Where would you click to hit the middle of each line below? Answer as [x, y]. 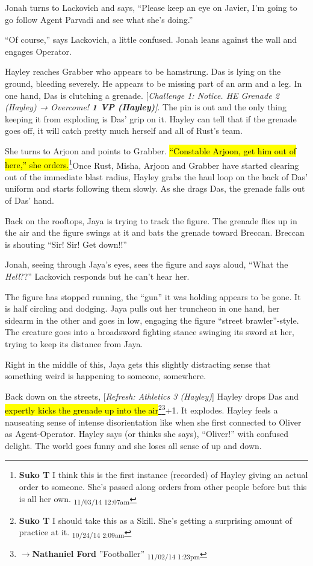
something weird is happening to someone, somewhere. [106, 376]
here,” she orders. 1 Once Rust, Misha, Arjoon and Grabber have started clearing [152, 164]
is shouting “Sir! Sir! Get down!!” [66, 244]
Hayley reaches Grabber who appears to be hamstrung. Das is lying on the [143, 71]
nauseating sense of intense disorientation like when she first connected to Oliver [153, 422]
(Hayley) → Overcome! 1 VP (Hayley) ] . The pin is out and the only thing [146, 107]
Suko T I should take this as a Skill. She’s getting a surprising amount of [156, 520]
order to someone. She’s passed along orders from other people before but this [163, 486]
